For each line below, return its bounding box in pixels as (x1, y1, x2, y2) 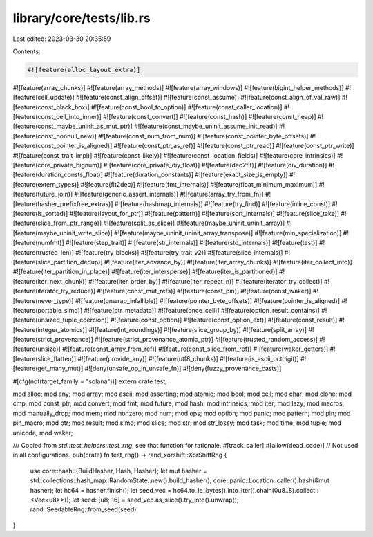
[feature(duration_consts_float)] (12, 170, 104, 179)
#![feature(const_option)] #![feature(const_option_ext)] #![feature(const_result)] (111, 316, 338, 325)
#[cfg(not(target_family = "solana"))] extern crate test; (12, 377, 167, 385)
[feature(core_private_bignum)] (12, 161, 102, 170)
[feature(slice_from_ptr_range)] (12, 219, 102, 228)
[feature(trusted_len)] (12, 248, 74, 256)
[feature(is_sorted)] (12, 209, 68, 217)
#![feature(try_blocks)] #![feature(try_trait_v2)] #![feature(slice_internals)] (75, 248, 283, 256)
